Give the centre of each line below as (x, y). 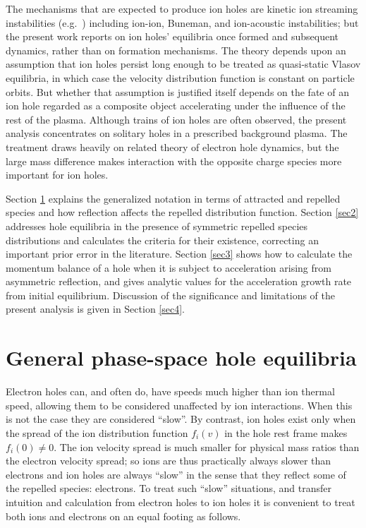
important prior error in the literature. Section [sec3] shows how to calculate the (179, 254)
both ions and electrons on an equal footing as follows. (123, 516)
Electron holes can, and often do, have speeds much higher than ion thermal (170, 391)
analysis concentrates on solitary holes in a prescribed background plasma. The (177, 133)
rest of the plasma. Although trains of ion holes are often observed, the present (176, 119)
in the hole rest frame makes (286, 432)
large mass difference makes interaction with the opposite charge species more (174, 161)
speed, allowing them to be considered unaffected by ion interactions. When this (179, 405)
